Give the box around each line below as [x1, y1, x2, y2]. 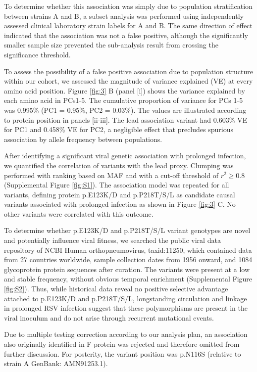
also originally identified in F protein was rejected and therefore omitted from [4, 339, 240, 349]
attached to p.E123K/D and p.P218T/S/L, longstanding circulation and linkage [4, 293, 247, 303]
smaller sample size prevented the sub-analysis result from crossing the [4, 40, 218, 50]
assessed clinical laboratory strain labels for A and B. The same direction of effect [4, 20, 253, 31]
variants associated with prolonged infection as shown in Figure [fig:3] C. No [4, 199, 236, 209]
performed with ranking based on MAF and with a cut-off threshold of [4, 170, 218, 180]
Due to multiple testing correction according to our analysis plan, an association [4, 329, 248, 339]
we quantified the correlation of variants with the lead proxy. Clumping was [4, 160, 234, 170]
